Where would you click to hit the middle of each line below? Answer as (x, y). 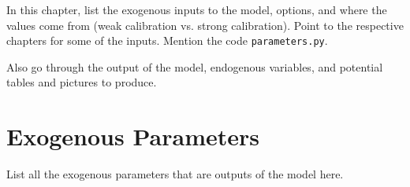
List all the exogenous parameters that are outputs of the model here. (175, 174)
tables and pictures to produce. (82, 82)
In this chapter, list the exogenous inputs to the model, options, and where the (197, 9)
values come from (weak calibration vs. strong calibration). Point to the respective (205, 25)
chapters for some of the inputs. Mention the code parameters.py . (167, 40)
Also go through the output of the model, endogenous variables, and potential (195, 66)
